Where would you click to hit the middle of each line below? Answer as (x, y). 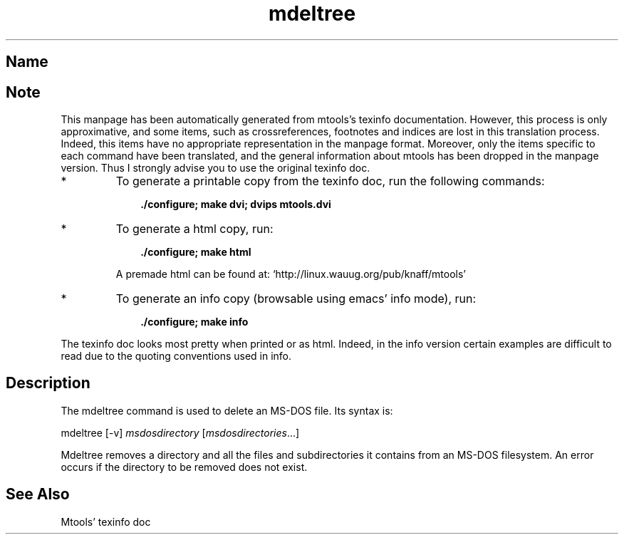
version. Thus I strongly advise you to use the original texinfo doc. (215, 168)
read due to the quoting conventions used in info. (176, 356)
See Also (38, 494)
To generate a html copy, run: (194, 229)
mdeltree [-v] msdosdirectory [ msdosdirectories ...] (180, 432)
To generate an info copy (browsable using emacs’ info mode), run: (296, 299)
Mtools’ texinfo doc (106, 521)
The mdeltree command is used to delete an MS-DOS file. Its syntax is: (227, 410)
